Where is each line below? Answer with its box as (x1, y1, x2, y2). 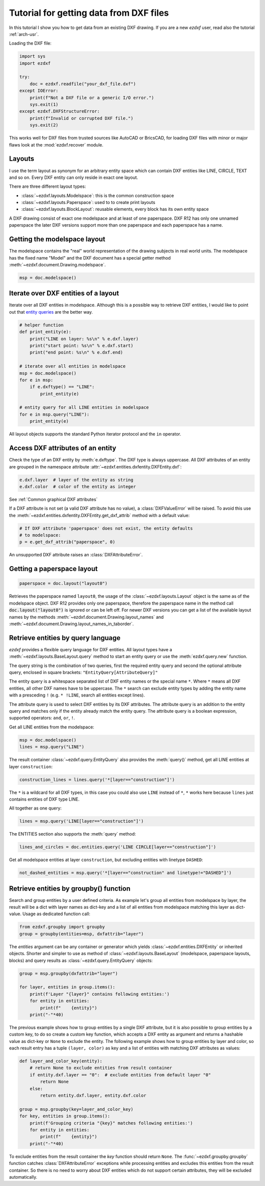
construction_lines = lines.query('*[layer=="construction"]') (19, 777, 175, 782)
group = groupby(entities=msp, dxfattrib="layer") (19, 931, 144, 936)
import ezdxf (19, 60, 51, 66)
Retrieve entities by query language (9, 634, 121, 642)
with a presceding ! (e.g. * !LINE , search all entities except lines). (9, 692, 145, 698)
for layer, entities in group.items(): (19, 984, 115, 990)
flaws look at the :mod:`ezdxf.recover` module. (9, 142, 104, 147)
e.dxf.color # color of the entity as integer (19, 484, 136, 489)
